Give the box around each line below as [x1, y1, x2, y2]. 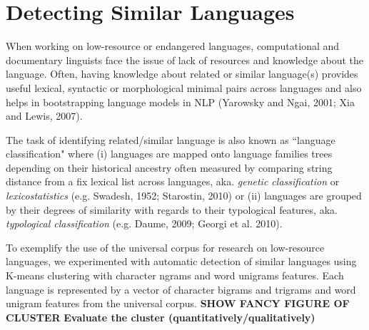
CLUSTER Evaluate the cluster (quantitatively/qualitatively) [6, 309, 315, 324]
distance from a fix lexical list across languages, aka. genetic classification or [6, 174, 340, 189]
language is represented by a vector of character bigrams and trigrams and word [6, 282, 356, 297]
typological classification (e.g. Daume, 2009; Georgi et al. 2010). [6, 216, 283, 231]
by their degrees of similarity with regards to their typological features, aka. [6, 202, 338, 217]
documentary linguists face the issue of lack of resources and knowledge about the [6, 52, 364, 67]
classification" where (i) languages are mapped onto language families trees [6, 146, 333, 161]
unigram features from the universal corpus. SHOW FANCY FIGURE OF [6, 296, 350, 311]
